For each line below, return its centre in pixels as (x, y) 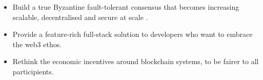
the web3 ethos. (37, 44)
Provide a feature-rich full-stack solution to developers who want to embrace (133, 34)
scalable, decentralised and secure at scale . (80, 17)
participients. (33, 71)
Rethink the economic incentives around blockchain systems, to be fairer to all (136, 61)
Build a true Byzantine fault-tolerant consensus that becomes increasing (126, 7)
